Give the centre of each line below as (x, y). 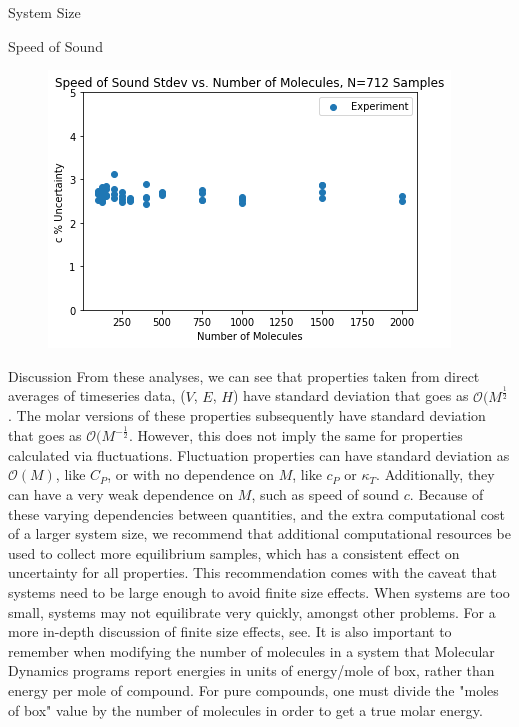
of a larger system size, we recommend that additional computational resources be (259, 533)
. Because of (446, 494)
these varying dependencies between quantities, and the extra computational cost (256, 513)
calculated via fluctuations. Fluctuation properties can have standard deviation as (259, 454)
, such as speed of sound (325, 494)
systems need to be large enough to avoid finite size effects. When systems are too (259, 592)
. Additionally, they (435, 474)
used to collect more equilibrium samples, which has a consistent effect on (234, 552)
